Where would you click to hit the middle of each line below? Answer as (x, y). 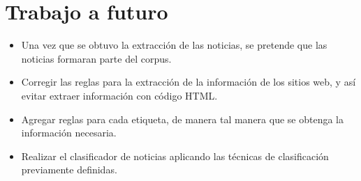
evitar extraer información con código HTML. (119, 95)
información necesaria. (69, 133)
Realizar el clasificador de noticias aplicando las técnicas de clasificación (175, 156)
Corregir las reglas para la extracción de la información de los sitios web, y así (189, 82)
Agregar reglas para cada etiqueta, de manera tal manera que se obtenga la (182, 119)
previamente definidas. (69, 170)
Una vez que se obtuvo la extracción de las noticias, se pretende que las (174, 45)
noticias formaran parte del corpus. (96, 58)
